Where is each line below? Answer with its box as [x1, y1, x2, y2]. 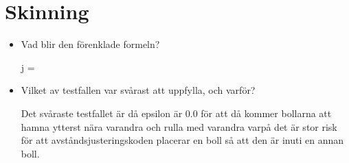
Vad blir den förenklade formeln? [21, 37, 160, 51]
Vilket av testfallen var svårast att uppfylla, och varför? [21, 83, 256, 97]
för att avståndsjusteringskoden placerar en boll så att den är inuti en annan [21, 133, 344, 147]
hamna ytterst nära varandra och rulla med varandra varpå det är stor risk [21, 119, 337, 134]
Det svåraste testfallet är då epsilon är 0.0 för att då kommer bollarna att [21, 105, 332, 120]
